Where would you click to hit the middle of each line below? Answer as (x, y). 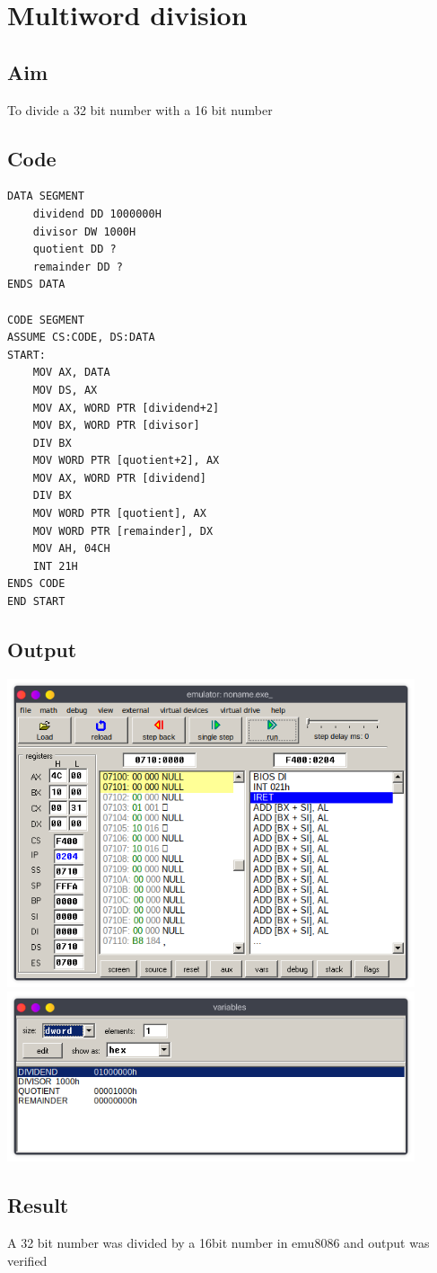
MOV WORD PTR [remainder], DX (123, 531)
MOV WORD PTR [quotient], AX (119, 514)
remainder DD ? (78, 267)
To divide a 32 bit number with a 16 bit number (140, 109)
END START (36, 602)
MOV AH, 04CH (71, 549)
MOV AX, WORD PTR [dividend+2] (126, 408)
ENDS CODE (36, 584)
